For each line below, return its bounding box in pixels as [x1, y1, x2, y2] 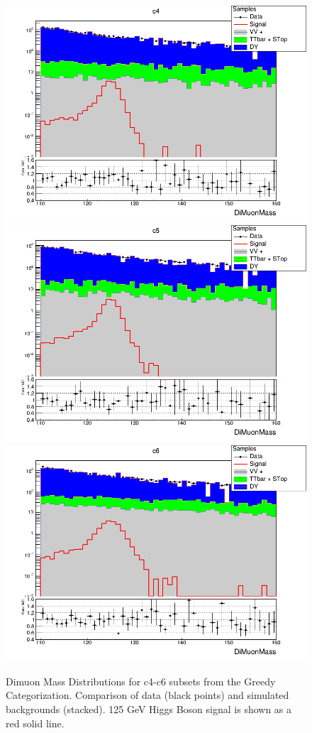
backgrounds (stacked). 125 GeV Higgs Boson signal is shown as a [6, 701, 292, 716]
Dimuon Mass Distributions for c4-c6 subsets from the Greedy [6, 673, 276, 688]
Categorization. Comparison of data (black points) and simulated [6, 688, 289, 702]
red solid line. [6, 715, 65, 730]
